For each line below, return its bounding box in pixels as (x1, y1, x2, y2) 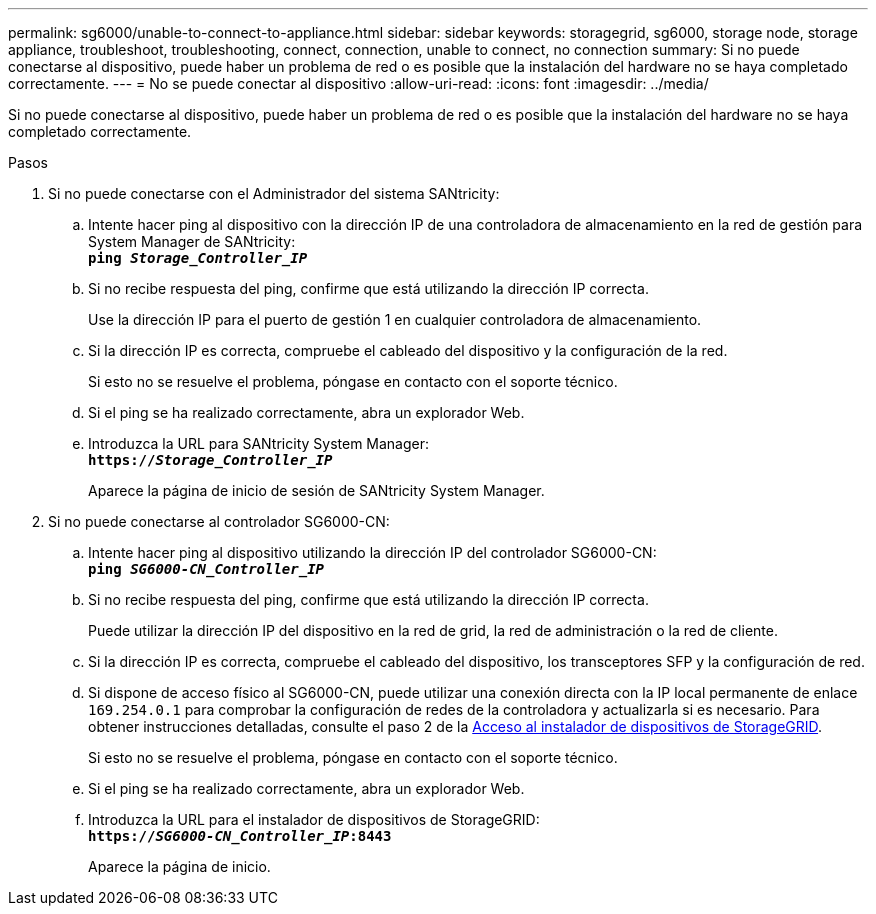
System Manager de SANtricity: (88, 233, 296, 250)
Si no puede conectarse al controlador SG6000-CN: (48, 513, 390, 530)
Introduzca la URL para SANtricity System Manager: (88, 435, 430, 452)
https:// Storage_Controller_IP (88, 452, 333, 468)
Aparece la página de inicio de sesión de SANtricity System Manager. (88, 482, 545, 499)
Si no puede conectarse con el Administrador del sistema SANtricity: (48, 185, 500, 202)
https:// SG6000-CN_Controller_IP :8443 (88, 828, 392, 844)
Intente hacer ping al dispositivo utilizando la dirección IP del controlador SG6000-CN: (88, 544, 657, 561)
